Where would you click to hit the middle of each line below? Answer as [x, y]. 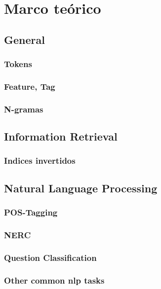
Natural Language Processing [81, 188]
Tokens [18, 64]
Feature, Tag [30, 86]
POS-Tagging [31, 212]
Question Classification [50, 257]
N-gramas [24, 109]
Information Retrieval [61, 136]
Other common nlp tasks [54, 280]
